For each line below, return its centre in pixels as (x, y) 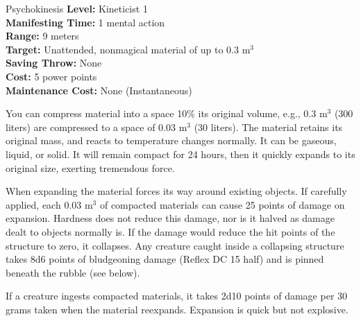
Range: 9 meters (42, 36)
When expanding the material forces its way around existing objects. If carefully (176, 191)
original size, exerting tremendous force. (90, 167)
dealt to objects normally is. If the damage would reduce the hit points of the (170, 231)
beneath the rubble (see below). (73, 272)
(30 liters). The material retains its (268, 127)
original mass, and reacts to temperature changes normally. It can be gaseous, (171, 140)
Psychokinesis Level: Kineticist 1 (77, 8)
